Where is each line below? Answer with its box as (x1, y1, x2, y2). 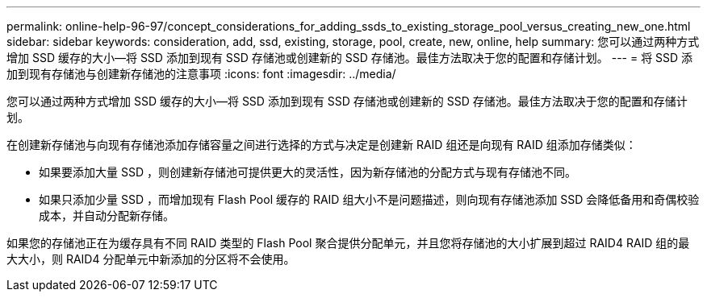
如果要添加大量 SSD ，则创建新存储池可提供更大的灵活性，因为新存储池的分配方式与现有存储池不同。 (39, 165, 576, 179)
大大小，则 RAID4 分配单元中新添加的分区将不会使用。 (6, 252, 295, 266)
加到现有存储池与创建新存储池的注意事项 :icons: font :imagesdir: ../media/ (6, 67, 396, 81)
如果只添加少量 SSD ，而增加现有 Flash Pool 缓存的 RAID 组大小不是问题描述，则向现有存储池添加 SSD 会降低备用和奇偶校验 (39, 192, 700, 206)
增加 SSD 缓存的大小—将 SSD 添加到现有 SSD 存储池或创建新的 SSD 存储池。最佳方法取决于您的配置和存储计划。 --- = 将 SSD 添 (6, 51, 693, 64)
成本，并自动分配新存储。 (39, 209, 174, 222)
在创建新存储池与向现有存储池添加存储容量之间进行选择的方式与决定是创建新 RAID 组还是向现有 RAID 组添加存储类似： (6, 138, 637, 151)
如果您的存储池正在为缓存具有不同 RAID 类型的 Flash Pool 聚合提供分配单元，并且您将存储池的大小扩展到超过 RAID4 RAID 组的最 (6, 236, 690, 250)
